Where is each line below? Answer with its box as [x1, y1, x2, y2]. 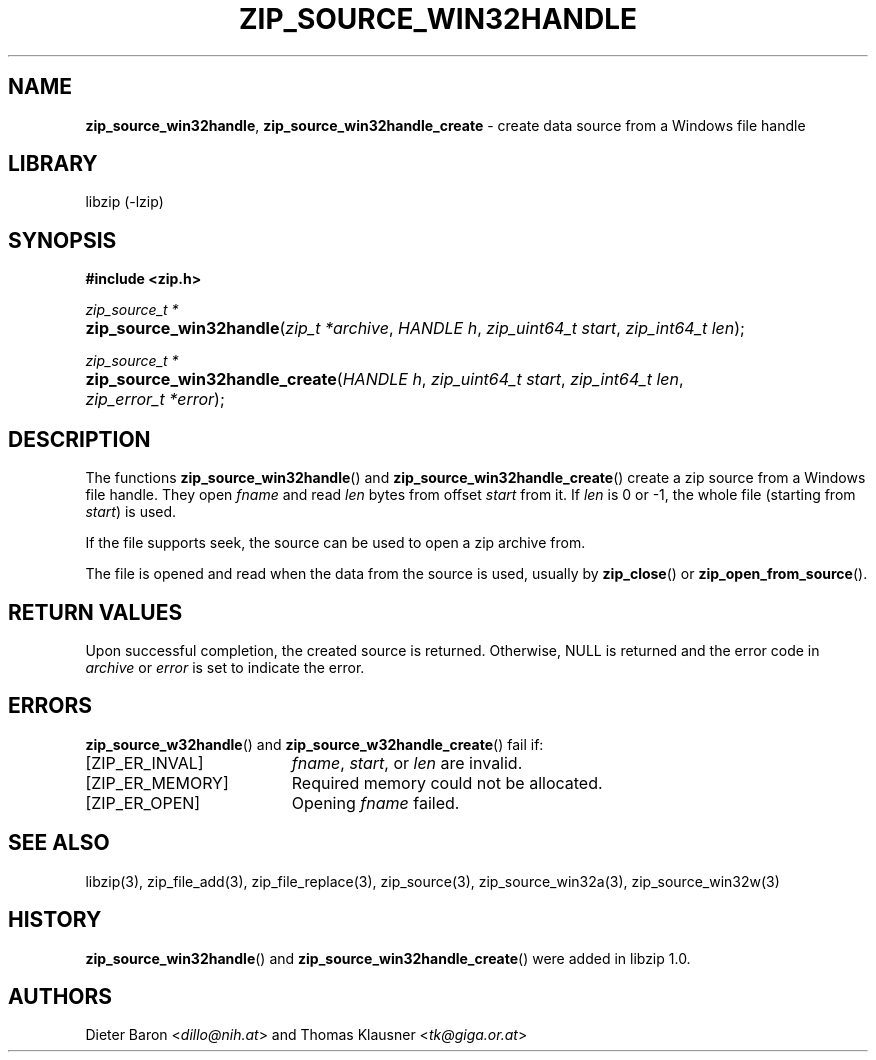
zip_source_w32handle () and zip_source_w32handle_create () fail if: [85, 735, 544, 753]
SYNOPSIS [8, 227, 117, 253]
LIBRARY [8, 151, 98, 177]
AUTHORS [8, 983, 113, 1009]
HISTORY [8, 907, 102, 933]
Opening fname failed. [291, 792, 460, 813]
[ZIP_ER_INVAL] [85, 752, 204, 773]
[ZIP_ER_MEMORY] [85, 772, 229, 793]
